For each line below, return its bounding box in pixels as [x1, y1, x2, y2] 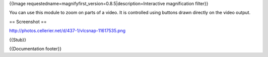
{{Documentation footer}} [9, 46, 62, 52]
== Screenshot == [9, 19, 47, 25]
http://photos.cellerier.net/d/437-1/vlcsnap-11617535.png [9, 28, 126, 34]
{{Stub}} [9, 37, 27, 43]
